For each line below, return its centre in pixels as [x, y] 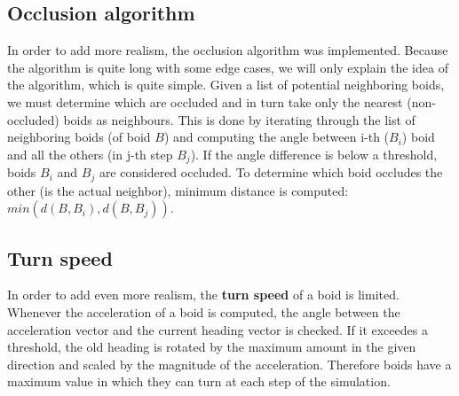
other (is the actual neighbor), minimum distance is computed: [178, 190]
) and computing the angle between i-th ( [277, 137]
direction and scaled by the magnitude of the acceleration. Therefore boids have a [229, 364]
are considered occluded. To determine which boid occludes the [271, 172]
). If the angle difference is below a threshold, [314, 154]
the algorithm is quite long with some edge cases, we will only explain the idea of [228, 67]
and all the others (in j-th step [90, 154]
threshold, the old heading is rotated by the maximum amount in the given [212, 347]
